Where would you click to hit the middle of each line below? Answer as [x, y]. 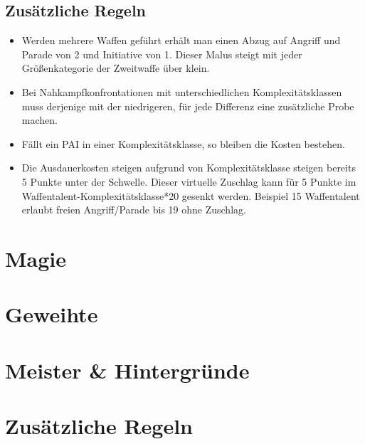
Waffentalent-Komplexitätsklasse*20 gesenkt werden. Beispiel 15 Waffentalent [191, 195]
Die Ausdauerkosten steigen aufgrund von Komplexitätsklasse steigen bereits [189, 168]
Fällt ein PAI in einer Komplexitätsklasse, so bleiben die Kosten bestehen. [183, 143]
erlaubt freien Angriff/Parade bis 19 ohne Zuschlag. [134, 210]
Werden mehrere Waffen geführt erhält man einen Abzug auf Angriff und [181, 40]
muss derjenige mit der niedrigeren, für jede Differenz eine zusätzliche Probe [188, 106]
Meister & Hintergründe [127, 370]
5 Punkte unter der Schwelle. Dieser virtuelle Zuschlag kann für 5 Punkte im [189, 181]
